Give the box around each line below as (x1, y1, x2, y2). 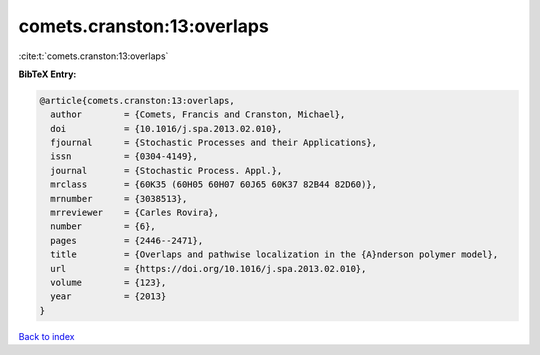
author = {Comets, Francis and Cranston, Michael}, (50, 109, 346, 120)
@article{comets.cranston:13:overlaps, (39, 95, 235, 106)
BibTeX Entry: (18, 68, 77, 80)
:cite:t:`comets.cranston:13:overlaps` (18, 50, 169, 62)
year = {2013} (50, 291, 167, 302)
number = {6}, (50, 221, 157, 232)
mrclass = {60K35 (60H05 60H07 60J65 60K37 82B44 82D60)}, (50, 179, 378, 190)
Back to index (18, 330, 75, 342)
